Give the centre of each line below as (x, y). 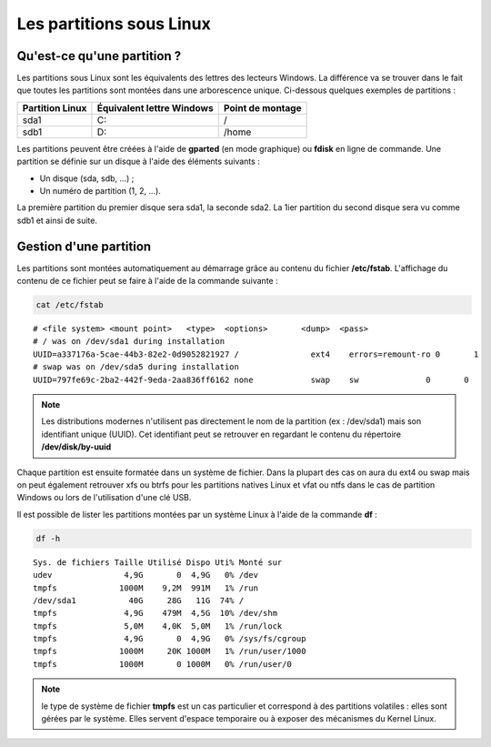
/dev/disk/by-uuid (76, 447)
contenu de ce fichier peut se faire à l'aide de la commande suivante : (147, 281)
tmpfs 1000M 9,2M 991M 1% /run (146, 588)
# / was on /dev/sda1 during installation (129, 342)
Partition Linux (55, 107)
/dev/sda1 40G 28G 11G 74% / (139, 600)
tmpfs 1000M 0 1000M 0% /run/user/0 (163, 664)
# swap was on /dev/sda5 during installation (136, 367)
